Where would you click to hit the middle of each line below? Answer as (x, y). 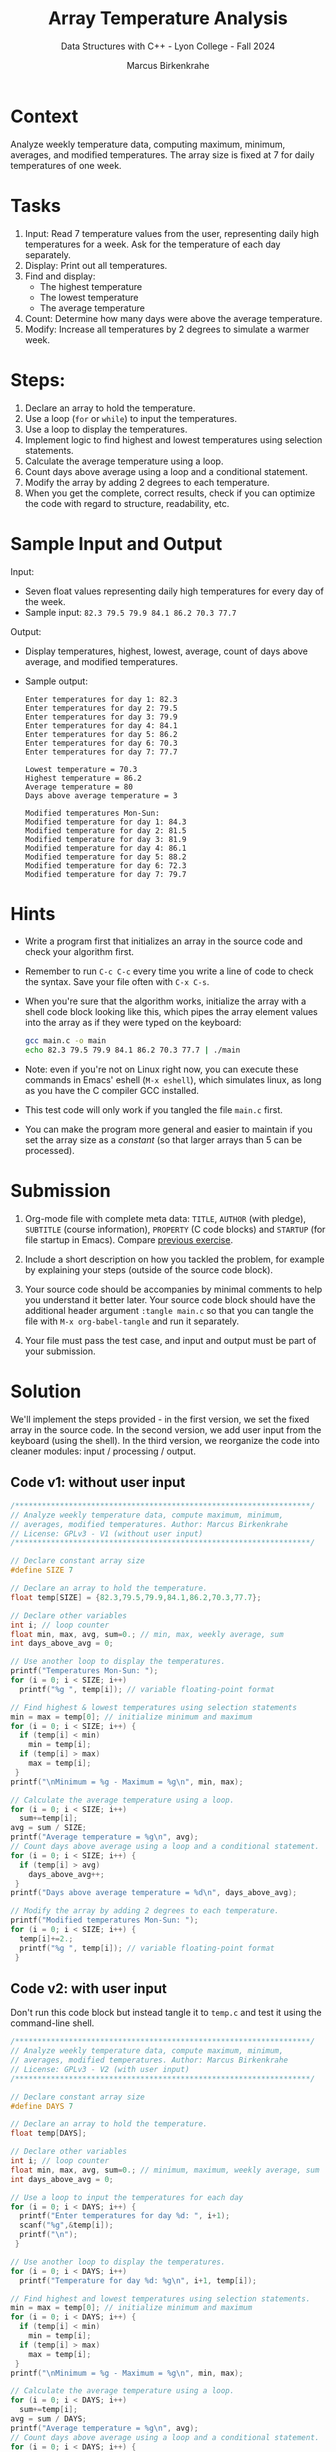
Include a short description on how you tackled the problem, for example (174, 1259)
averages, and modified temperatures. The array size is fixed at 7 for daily (162, 154)
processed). (49, 1151)
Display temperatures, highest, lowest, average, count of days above (166, 651)
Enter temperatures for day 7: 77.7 (101, 752)
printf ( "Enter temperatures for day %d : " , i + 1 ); (124, 2216)
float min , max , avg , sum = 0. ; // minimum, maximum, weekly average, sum (165, 2170)
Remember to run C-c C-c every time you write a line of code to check (169, 971)
